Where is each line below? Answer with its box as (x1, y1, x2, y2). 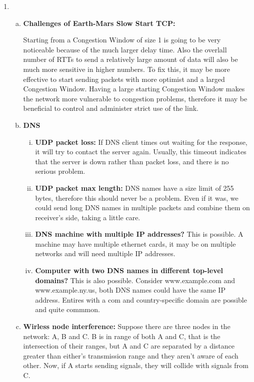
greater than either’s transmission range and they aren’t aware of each (23, 350, 238, 361)
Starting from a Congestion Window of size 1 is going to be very (23, 34, 221, 45)
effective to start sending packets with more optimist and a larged (23, 73, 225, 84)
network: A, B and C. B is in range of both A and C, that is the (23, 331, 220, 341)
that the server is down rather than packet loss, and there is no (35, 156, 229, 166)
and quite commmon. (35, 304, 100, 315)
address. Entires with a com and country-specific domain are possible (35, 294, 247, 305)
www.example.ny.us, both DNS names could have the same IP (35, 285, 225, 295)
